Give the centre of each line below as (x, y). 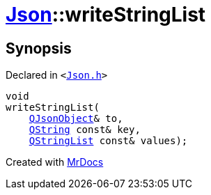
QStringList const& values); (108, 141)
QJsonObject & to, (76, 119)
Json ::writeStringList (106, 15)
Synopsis (39, 48)
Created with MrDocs (55, 162)
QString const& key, (85, 130)
